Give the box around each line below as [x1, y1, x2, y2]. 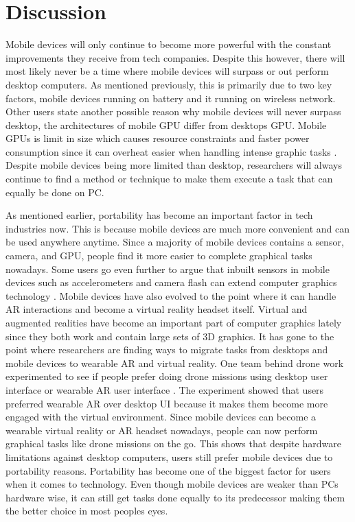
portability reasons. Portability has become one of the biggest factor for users [5, 463, 331, 477]
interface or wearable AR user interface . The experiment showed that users [5, 382, 324, 396]
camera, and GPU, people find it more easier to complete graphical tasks [5, 248, 312, 263]
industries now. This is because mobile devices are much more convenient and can [5, 221, 350, 235]
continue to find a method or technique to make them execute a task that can [5, 171, 333, 186]
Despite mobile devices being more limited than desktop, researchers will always [5, 158, 342, 172]
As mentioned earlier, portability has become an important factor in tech [5, 208, 313, 222]
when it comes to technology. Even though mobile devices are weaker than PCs [5, 477, 339, 491]
